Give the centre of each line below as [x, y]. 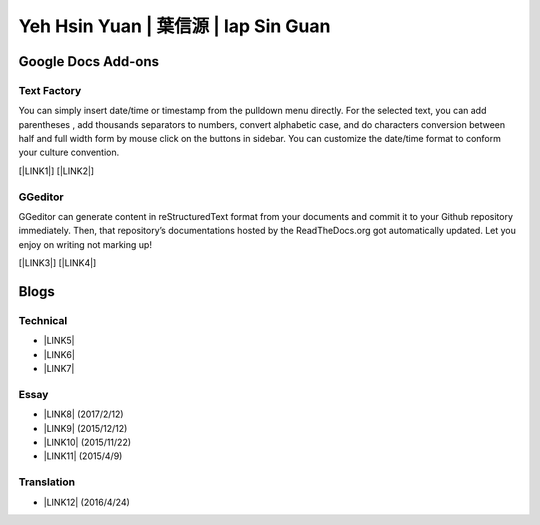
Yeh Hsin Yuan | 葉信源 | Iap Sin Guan [174, 26]
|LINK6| [59, 354]
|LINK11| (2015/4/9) [83, 456]
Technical [43, 320]
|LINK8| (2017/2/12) [83, 414]
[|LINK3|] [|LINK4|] [57, 263]
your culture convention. [69, 152]
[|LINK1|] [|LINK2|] [56, 171]
